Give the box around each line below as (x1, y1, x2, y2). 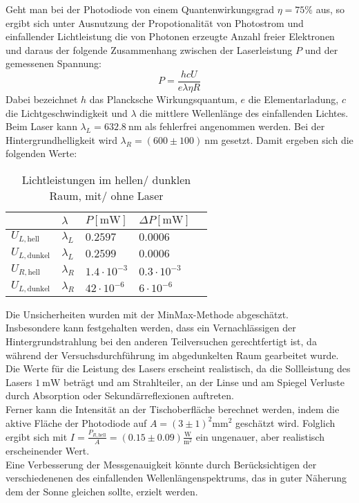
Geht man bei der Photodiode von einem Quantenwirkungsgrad (6, 2, 275, 16)
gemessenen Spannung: (6, 56, 101, 71)
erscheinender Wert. (6, 443, 90, 457)
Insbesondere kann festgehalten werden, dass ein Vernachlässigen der (6, 320, 296, 335)
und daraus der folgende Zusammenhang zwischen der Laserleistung (6, 42, 293, 57)
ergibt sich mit (6, 429, 68, 443)
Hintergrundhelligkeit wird (6, 132, 117, 147)
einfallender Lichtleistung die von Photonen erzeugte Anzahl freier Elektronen (6, 29, 335, 44)
